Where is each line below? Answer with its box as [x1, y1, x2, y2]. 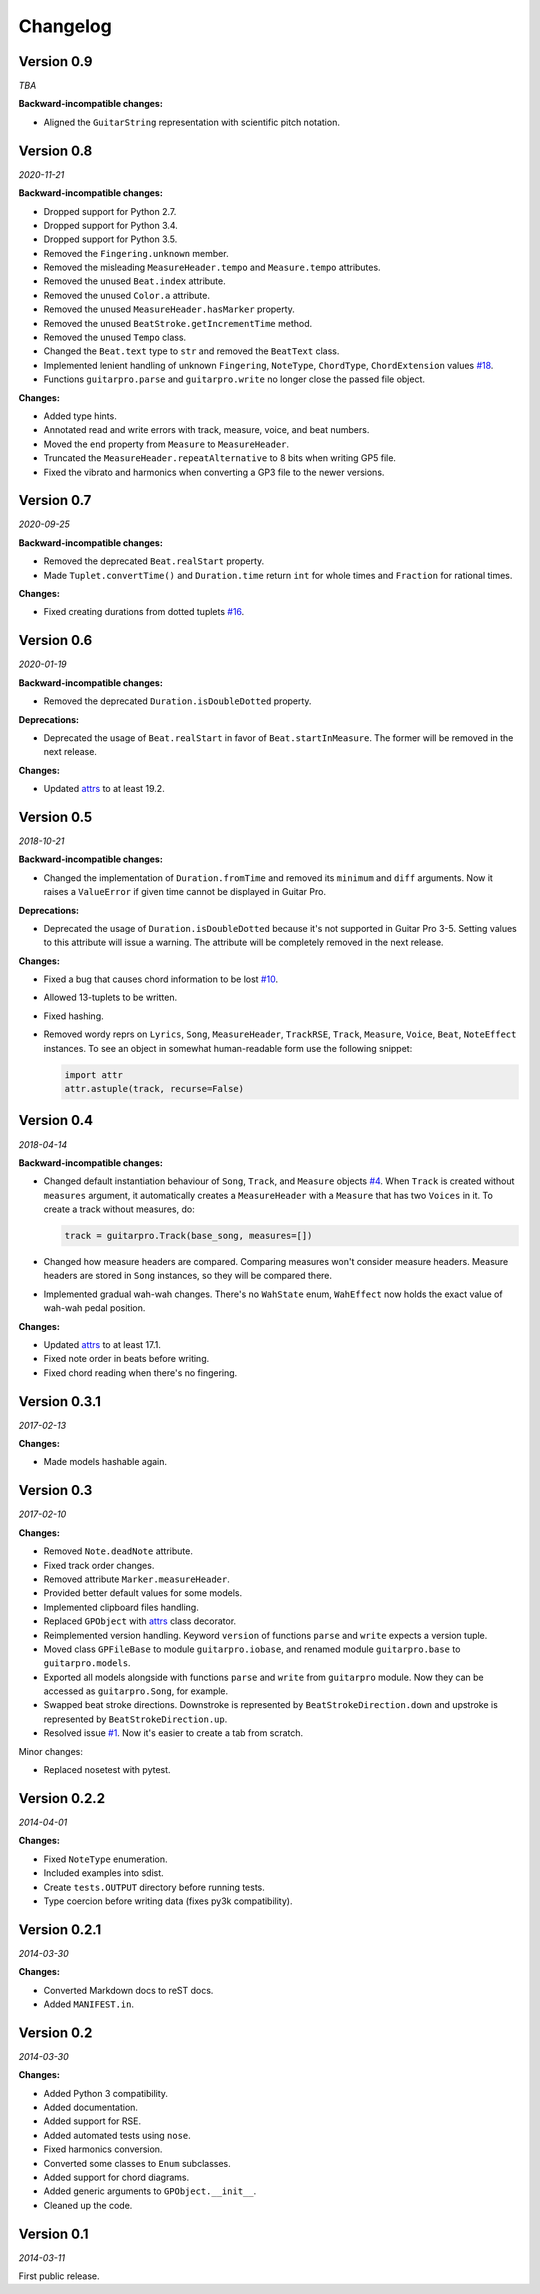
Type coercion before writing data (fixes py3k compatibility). [43, 1895, 293, 1907]
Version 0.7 [18, 492, 92, 509]
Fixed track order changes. [43, 1559, 155, 1571]
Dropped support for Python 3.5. [43, 233, 178, 245]
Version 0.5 [18, 808, 93, 825]
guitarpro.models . [43, 1657, 131, 1669]
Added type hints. [43, 410, 117, 422]
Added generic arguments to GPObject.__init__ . [43, 2185, 257, 2197]
